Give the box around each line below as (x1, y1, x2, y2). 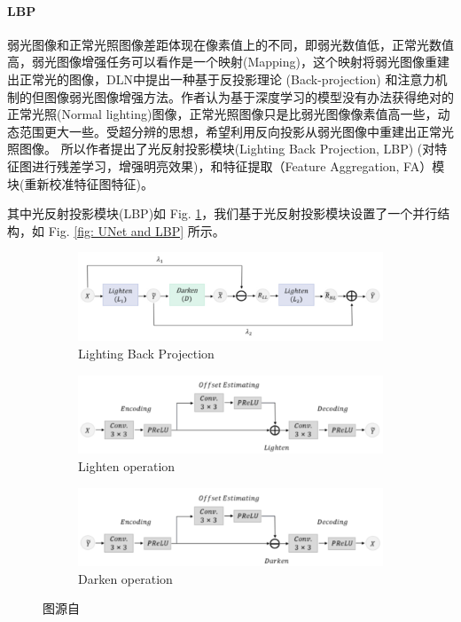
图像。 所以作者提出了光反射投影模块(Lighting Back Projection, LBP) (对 (19, 139, 435, 158)
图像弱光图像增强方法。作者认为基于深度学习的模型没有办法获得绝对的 (43, 87, 454, 106)
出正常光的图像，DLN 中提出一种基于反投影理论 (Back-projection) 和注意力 (7, 69, 435, 88)
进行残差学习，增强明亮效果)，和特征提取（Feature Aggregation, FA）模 (31, 156, 445, 175)
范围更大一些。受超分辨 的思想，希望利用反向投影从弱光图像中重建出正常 (19, 122, 441, 140)
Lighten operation (78, 456, 176, 475)
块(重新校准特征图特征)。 (7, 174, 153, 193)
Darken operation (78, 569, 173, 587)
